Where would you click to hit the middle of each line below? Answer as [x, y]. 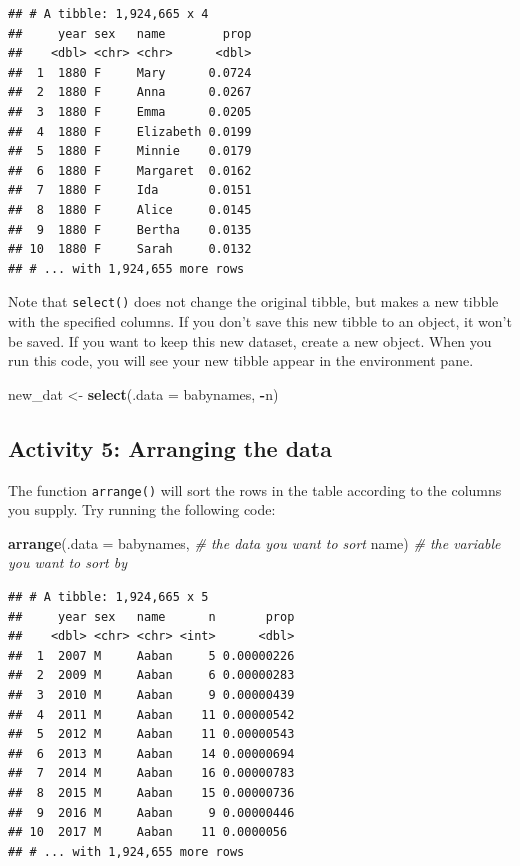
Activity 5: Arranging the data [170, 447]
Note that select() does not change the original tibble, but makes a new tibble [253, 301]
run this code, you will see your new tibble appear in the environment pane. [241, 360]
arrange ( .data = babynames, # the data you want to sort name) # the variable [254, 542]
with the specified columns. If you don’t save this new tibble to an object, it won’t [260, 320]
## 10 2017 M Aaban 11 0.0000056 [148, 832]
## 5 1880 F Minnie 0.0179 [130, 151]
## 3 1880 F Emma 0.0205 [130, 111]
